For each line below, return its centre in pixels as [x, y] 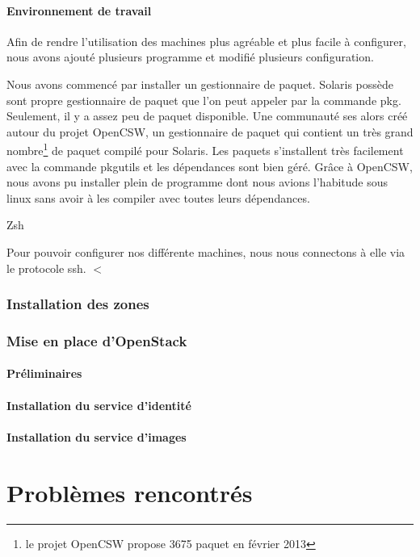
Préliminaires [44, 373]
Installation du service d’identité [99, 405]
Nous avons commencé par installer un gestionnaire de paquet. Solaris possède [200, 84]
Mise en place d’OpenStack [97, 340]
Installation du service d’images [97, 436]
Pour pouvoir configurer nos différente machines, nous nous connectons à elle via [206, 251]
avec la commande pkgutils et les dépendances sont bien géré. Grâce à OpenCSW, [210, 166]
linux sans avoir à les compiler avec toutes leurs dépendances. [158, 197]
